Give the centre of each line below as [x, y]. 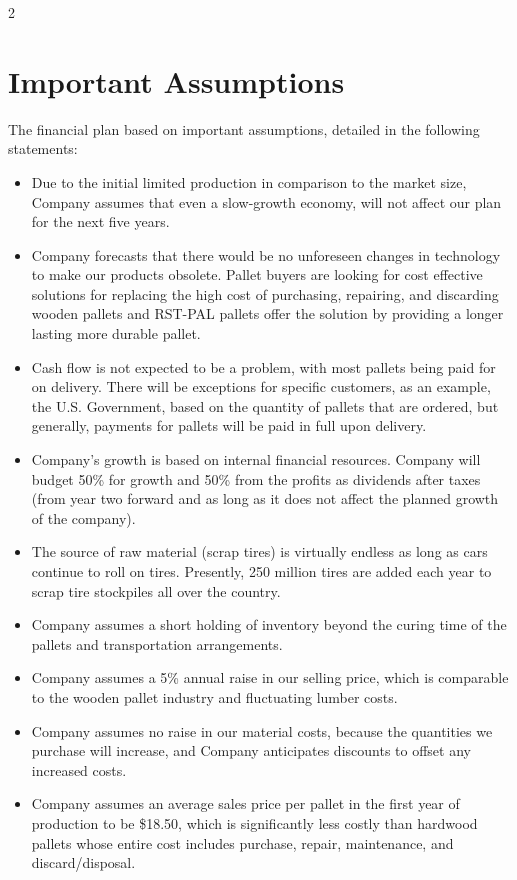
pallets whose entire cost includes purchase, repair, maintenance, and [242, 842]
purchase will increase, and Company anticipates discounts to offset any [251, 750]
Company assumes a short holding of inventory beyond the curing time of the [269, 624]
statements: [43, 148]
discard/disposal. [83, 862]
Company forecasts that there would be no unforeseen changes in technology [266, 254]
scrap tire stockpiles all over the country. [156, 590]
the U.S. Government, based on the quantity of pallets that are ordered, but [265, 405]
